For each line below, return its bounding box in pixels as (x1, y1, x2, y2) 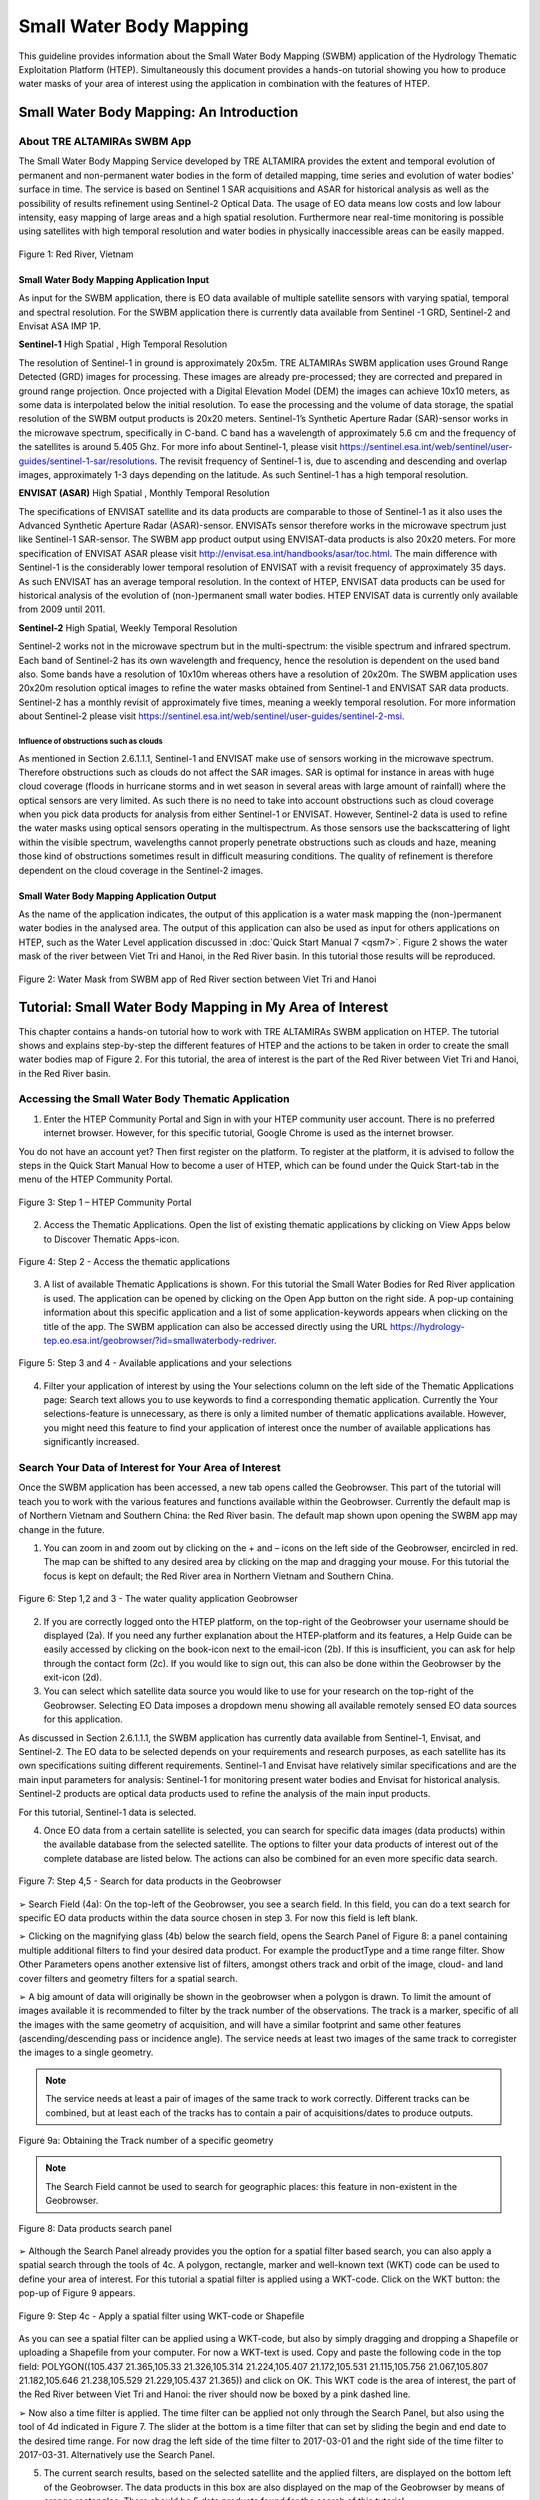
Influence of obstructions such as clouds (18, 736, 164, 746)
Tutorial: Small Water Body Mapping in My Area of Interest (18, 999, 389, 1016)
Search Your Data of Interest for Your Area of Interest (18, 1461, 281, 1475)
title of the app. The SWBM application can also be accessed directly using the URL (43, 1320, 389, 1332)
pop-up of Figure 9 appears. (18, 2287, 136, 2299)
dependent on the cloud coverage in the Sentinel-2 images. (18, 864, 264, 876)
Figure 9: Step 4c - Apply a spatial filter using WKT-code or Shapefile (18, 2310, 305, 2322)
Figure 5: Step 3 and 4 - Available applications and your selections (18, 1357, 292, 1369)
